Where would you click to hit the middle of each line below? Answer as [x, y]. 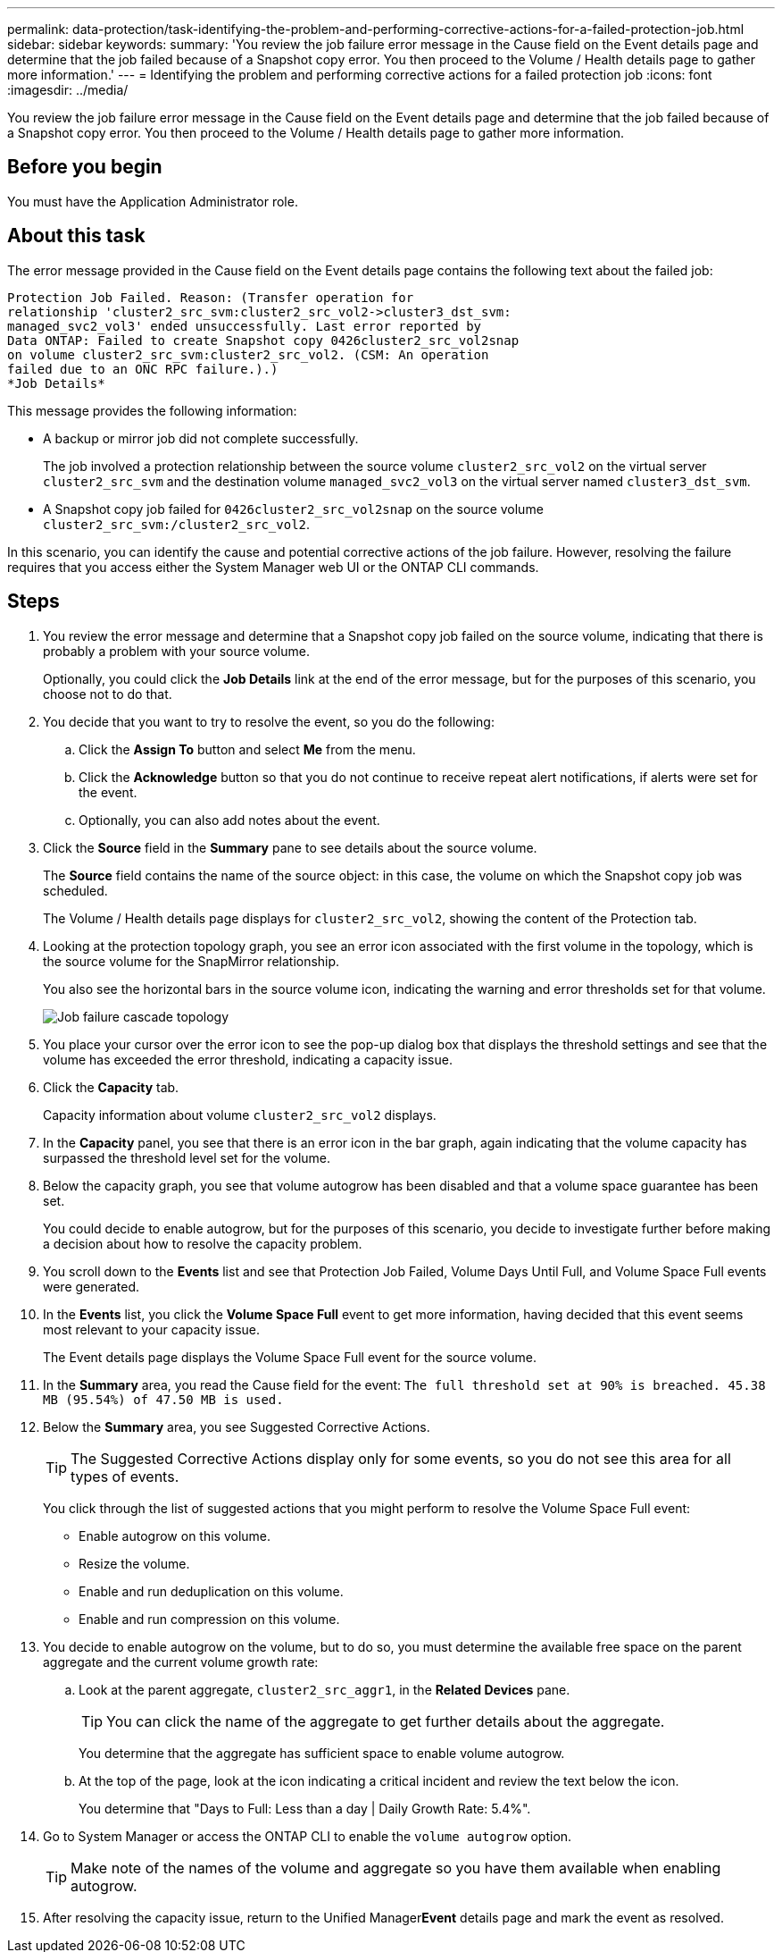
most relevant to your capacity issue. [152, 1329]
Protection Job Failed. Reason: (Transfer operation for [211, 297]
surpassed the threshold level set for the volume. [187, 1157]
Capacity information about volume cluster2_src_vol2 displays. [240, 1115]
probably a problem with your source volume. [176, 651]
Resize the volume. [134, 1563]
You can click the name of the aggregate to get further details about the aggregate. [386, 1721]
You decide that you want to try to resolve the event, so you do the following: [269, 721]
